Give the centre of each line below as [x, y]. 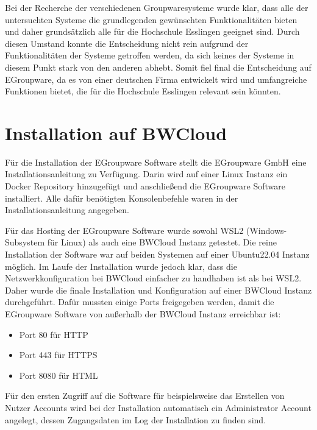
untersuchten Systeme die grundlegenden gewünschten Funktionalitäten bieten [151, 19]
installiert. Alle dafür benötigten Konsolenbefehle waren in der [122, 198]
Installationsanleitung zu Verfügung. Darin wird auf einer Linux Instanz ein [146, 174]
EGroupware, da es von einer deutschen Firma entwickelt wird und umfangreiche [156, 79]
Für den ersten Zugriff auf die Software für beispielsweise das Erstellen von [145, 396]
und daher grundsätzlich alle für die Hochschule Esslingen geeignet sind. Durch [152, 31]
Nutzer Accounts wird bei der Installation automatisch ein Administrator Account [158, 407]
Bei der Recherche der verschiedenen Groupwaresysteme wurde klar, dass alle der [157, 7]
